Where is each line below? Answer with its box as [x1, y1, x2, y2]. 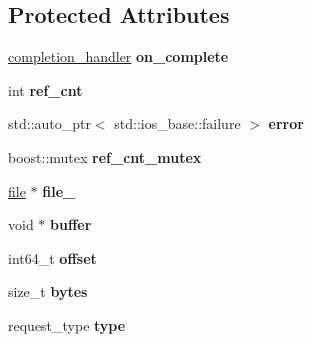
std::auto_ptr [8, 113, 91, 134]
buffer [50, 214, 92, 235]
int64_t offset [8, 247, 97, 268]
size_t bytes [8, 281, 88, 302]
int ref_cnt [8, 79, 83, 100]
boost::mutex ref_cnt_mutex [8, 146, 202, 167]
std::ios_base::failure [114, 113, 241, 134]
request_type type [8, 314, 126, 335]
